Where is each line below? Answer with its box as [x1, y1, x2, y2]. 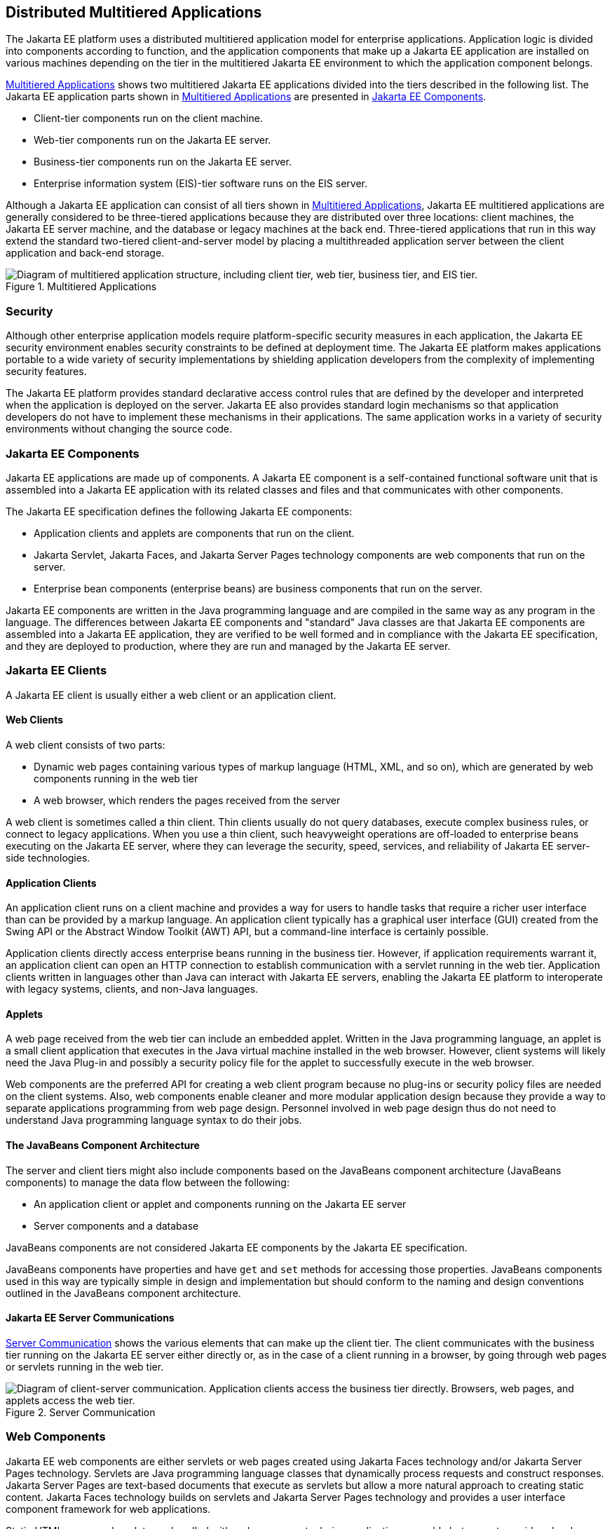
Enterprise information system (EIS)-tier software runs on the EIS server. [34, 177, 368, 190]
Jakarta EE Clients [6, 663, 107, 678]
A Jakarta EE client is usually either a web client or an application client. [6, 688, 336, 701]
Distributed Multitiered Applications [6, 4, 262, 21]
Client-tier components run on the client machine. [34, 112, 263, 125]
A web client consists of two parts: [6, 738, 165, 751]
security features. [6, 365, 87, 378]
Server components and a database [34, 1219, 199, 1232]
